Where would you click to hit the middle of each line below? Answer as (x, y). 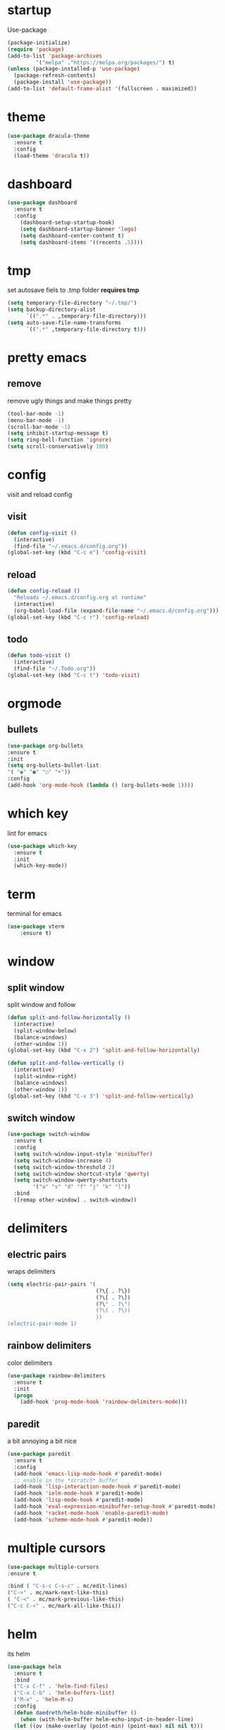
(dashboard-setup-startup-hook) (67, 222)
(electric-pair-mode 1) (42, 1324)
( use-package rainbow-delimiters (56, 1376)
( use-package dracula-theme (49, 136)
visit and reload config (40, 494)
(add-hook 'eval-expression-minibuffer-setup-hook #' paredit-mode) (115, 1507)
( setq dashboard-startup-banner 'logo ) (79, 229)
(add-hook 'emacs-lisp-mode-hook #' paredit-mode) (88, 1473)
